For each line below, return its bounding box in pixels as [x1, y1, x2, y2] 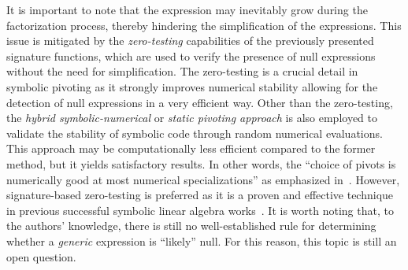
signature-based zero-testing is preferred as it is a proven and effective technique [6, 187, 394, 203]
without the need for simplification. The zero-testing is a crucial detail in [6, 63, 358, 80]
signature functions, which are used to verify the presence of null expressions [6, 47, 376, 64]
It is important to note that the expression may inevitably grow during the [6, 2, 368, 17]
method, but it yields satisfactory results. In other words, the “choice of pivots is [6, 155, 396, 172]
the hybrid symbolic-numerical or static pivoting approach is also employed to [6, 109, 378, 126]
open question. [6, 248, 76, 264]
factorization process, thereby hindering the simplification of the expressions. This [6, 17, 402, 33]
